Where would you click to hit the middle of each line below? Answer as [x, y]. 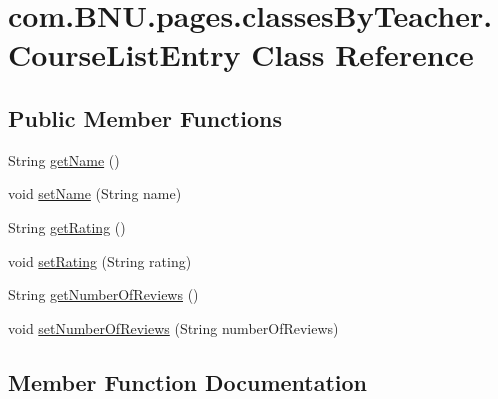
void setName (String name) [95, 193]
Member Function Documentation [188, 381]
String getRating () [67, 226]
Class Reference [362, 54]
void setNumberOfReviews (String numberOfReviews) [173, 327]
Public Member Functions [145, 117]
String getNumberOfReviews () [103, 294]
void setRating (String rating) [100, 260]
